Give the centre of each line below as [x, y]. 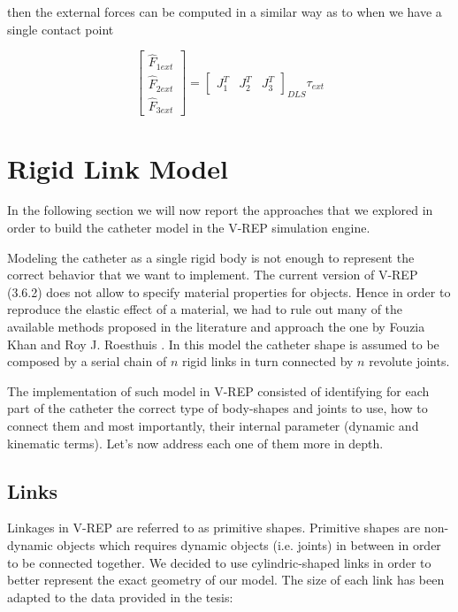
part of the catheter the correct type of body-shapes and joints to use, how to [218, 408]
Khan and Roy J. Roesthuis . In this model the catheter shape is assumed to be [223, 344]
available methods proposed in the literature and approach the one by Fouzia [216, 326]
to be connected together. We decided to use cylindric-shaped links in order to [219, 562]
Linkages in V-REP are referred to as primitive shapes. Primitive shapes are [214, 528]
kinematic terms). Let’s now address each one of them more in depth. [195, 443]
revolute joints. [409, 361]
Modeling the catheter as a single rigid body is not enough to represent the [211, 257]
